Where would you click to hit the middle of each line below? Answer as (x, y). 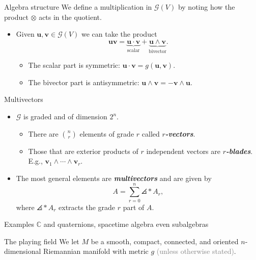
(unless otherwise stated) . (196, 251)
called (151, 133)
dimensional (23, 251)
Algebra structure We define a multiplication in (78, 7)
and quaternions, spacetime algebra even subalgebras (126, 224)
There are (43, 133)
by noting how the (206, 7)
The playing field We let (42, 241)
